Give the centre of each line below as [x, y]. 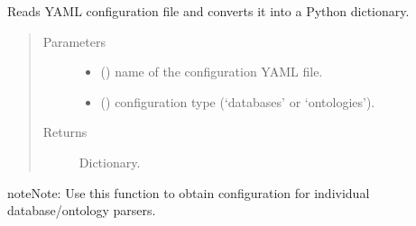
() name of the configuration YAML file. [212, 72]
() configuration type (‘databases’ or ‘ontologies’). [238, 101]
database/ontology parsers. [82, 210]
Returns [65, 132]
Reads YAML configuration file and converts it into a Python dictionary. [208, 11]
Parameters [74, 41]
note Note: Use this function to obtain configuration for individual [189, 192]
